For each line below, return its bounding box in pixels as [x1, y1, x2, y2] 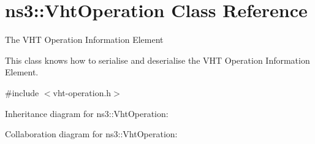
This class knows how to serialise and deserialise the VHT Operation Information [5, 53, 310, 66]
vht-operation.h [53, 86, 112, 99]
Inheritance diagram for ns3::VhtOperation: [5, 107, 169, 119]
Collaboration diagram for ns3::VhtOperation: [5, 127, 178, 140]
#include [5, 86, 39, 99]
